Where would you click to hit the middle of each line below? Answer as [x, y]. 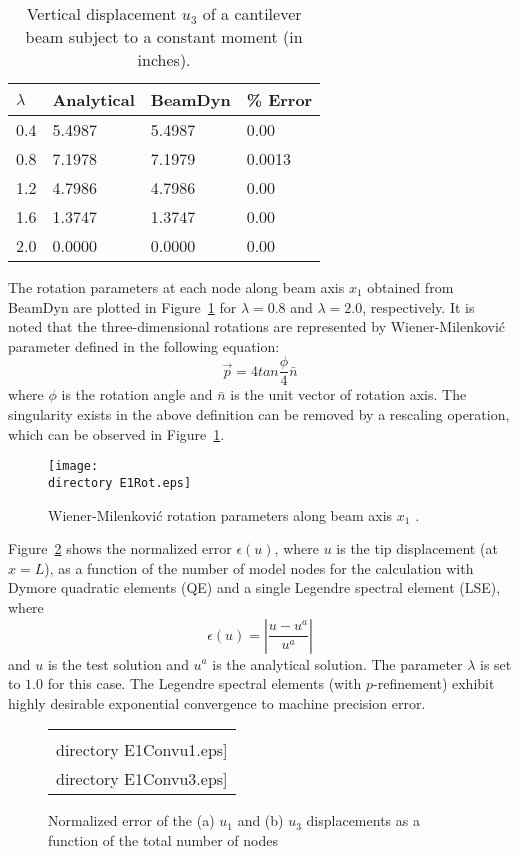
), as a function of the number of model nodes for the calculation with [259, 567]
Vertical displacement [101, 13]
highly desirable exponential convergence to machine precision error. [217, 702]
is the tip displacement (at [417, 548]
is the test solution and [118, 663]
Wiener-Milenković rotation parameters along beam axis [220, 514]
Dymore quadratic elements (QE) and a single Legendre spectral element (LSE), [254, 587]
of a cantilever [252, 13]
